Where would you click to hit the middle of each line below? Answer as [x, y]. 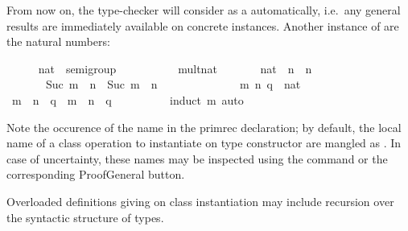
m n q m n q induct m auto [128, 99]
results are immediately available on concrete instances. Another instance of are [203, 25]
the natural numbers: [58, 41]
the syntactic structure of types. [85, 217]
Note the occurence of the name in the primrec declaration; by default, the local [204, 127]
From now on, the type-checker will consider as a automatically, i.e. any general [204, 10]
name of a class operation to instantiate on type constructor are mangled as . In [204, 143]
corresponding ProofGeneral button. [96, 174]
